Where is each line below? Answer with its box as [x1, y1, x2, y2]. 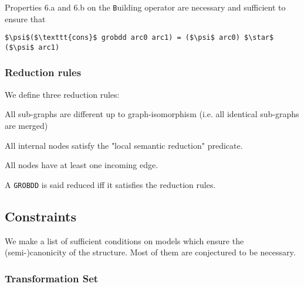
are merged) [5, 119, 48, 131]
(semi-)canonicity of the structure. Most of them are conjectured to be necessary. [5, 246, 296, 258]
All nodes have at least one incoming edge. [5, 159, 158, 171]
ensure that [5, 12, 46, 25]
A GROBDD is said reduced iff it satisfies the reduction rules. [5, 178, 216, 190]
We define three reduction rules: [5, 88, 120, 100]
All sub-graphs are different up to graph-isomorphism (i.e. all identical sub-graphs [5, 108, 299, 120]
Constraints [5, 207, 76, 225]
